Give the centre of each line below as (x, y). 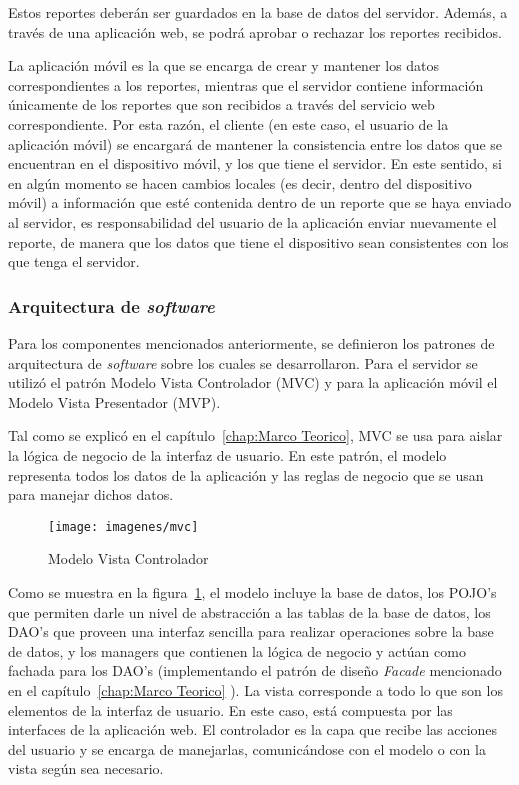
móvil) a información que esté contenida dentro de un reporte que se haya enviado (260, 202)
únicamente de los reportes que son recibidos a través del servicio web (221, 104)
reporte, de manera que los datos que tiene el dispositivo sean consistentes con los (258, 241)
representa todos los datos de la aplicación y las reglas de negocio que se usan (246, 474)
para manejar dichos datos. (91, 494)
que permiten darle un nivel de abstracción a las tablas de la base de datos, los (249, 611)
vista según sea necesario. (86, 768)
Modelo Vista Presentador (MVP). (114, 401)
